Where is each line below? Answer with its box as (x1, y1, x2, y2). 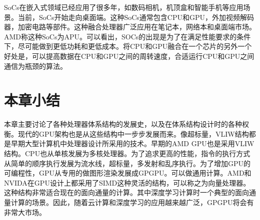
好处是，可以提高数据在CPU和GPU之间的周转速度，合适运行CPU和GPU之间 (4, 50, 254, 61)
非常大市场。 (4, 207, 46, 217)
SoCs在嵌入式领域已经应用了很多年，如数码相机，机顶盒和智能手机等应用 (4, 2, 243, 12)
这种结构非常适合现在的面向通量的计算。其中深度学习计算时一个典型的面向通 (4, 187, 256, 198)
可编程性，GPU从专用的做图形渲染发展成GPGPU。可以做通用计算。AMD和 (4, 168, 251, 178)
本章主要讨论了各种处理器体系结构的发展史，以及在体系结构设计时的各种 (4, 119, 242, 129)
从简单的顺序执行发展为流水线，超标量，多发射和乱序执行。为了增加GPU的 (4, 158, 251, 168)
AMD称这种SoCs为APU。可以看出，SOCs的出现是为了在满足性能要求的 (4, 31, 237, 41)
